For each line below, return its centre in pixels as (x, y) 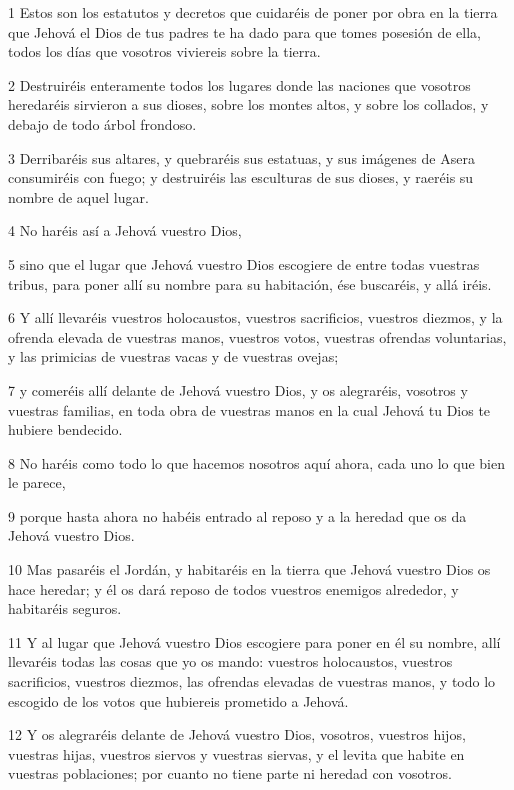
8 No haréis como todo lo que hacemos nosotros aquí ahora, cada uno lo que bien (257, 462)
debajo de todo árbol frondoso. (102, 123)
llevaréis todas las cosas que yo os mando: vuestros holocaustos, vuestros (230, 661)
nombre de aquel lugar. (78, 196)
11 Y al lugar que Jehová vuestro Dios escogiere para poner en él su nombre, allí (254, 641)
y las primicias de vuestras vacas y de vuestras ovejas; (173, 356)
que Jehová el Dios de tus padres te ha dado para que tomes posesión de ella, (244, 31)
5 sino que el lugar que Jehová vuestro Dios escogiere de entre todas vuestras (244, 263)
